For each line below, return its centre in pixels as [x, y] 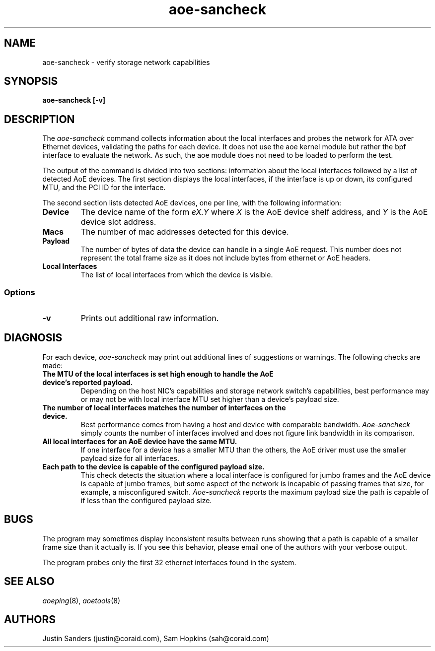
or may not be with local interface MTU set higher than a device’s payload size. [210, 399]
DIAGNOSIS [33, 338]
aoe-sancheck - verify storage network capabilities [126, 62]
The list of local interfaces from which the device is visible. [177, 275]
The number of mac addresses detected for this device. [185, 232]
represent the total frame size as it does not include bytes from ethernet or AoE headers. [226, 258]
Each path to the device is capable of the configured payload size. [153, 466]
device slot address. [118, 222]
